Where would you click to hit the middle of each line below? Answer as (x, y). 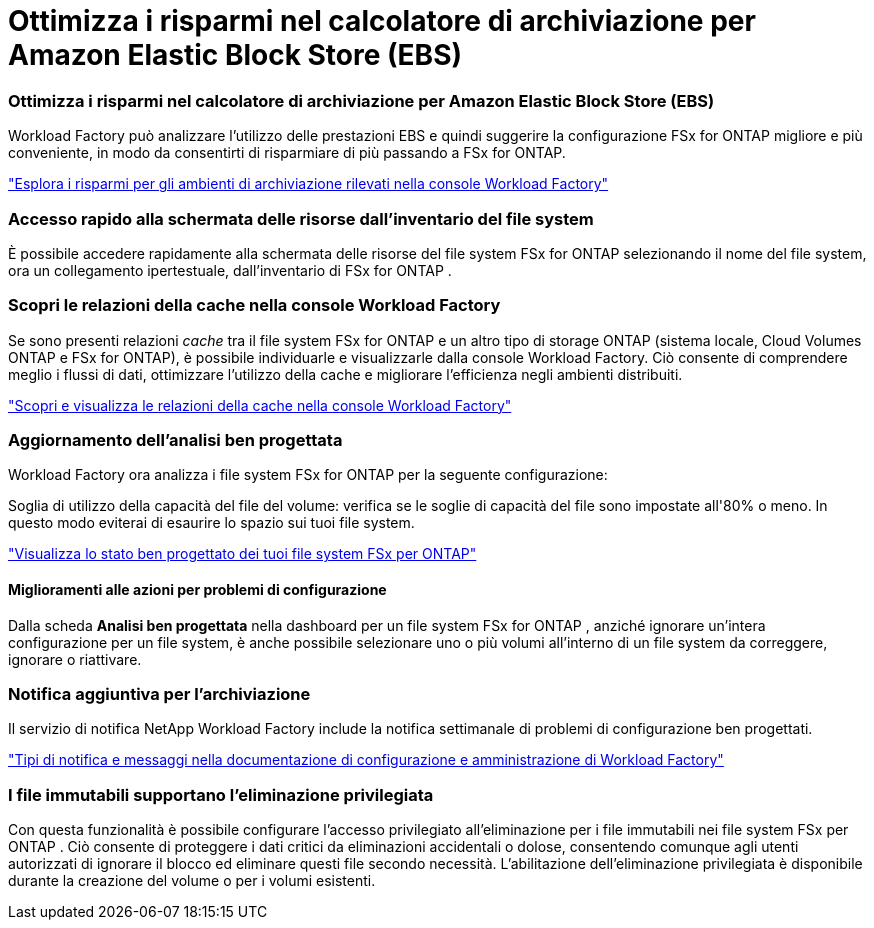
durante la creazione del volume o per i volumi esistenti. (192, 881)
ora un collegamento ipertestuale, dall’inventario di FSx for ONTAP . (230, 270)
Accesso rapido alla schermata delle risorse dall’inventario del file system (301, 218)
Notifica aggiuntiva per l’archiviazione (159, 693)
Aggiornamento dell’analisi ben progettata (175, 440)
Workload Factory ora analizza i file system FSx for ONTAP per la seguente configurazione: (308, 475)
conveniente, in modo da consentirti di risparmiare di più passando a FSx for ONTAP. (287, 153)
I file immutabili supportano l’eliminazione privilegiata (221, 794)
